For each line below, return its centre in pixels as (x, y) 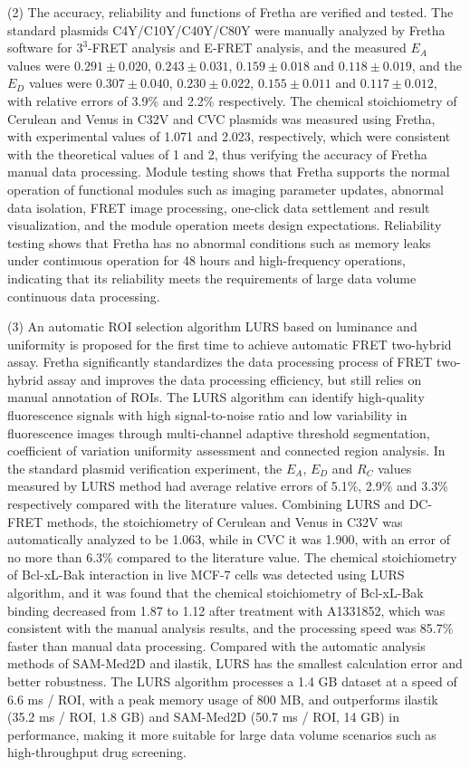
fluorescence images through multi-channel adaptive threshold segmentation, (219, 432)
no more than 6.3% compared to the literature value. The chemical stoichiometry (232, 556)
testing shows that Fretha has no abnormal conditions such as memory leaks (219, 242)
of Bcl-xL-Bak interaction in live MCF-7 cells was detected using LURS (206, 575)
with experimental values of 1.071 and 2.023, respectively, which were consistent (229, 136)
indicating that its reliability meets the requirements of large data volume (212, 278)
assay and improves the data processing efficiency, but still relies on (235, 379)
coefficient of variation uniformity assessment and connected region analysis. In (226, 451)
